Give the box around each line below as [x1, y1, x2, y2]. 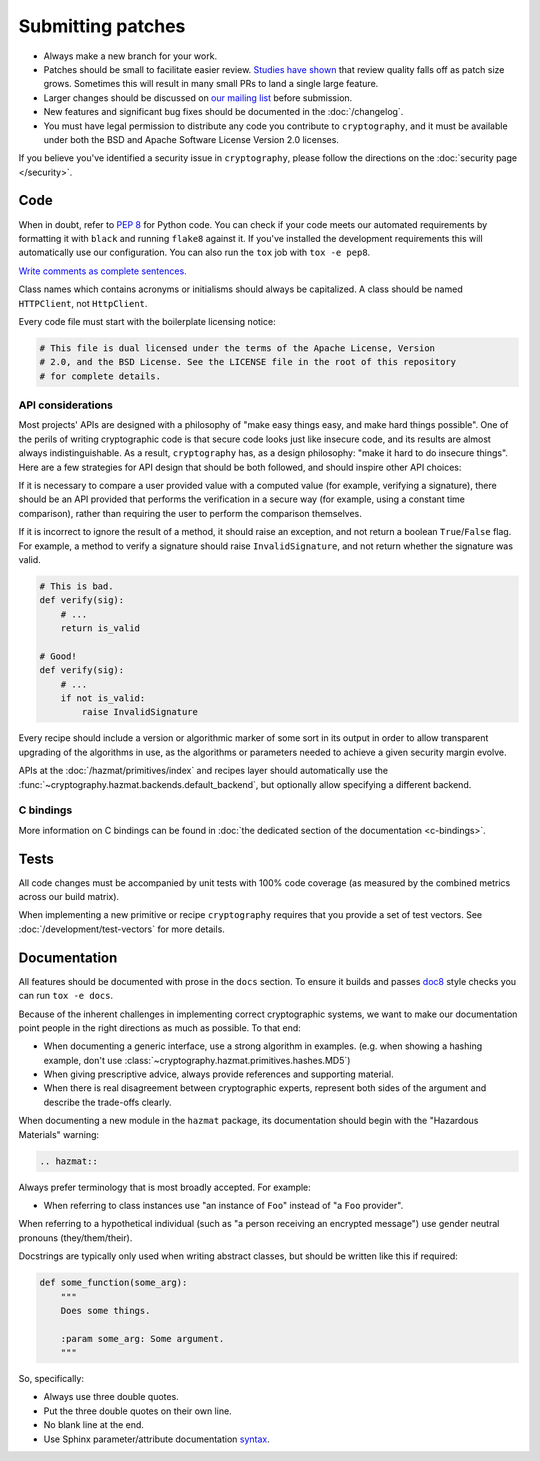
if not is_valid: [60, 693, 146, 704]
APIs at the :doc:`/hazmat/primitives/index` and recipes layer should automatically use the [18, 765, 389, 777]
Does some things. [60, 1305, 151, 1316]
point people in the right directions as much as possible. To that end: [18, 1021, 302, 1034]
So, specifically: [18, 1373, 85, 1385]
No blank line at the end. [43, 1419, 145, 1431]
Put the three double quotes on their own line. [43, 1405, 232, 1417]
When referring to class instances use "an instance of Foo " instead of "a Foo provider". [43, 1199, 404, 1211]
